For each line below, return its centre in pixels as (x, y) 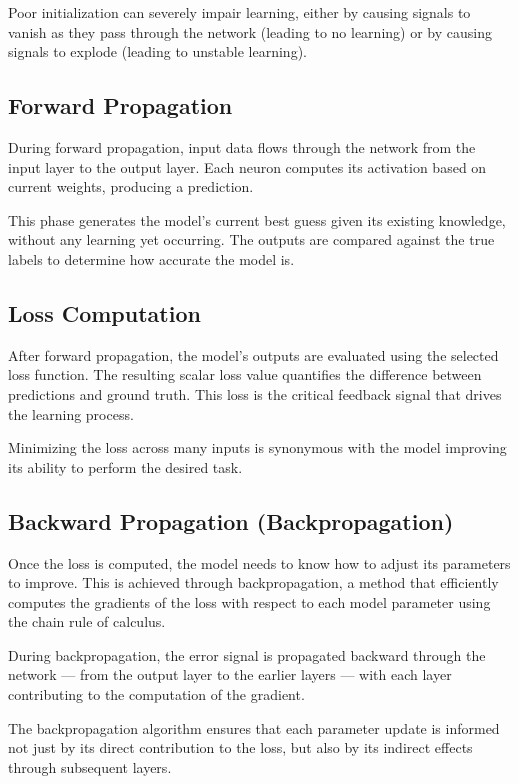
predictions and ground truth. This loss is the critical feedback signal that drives (255, 393)
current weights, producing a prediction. (131, 186)
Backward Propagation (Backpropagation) (231, 520)
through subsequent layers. (90, 766)
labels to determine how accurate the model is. (151, 258)
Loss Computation (104, 312)
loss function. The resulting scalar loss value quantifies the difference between (245, 374)
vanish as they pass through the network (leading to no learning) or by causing (250, 31)
